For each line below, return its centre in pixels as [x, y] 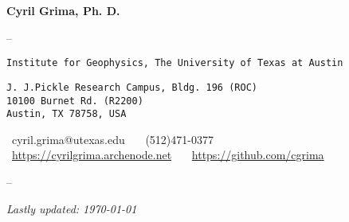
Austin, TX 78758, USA [67, 114]
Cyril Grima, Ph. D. [63, 10]
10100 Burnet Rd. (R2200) [75, 101]
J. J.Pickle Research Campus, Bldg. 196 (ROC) [132, 87]
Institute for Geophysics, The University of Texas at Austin [175, 63]
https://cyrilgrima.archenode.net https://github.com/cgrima [168, 155]
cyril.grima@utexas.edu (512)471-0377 [112, 139]
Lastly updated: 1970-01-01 [72, 208]
